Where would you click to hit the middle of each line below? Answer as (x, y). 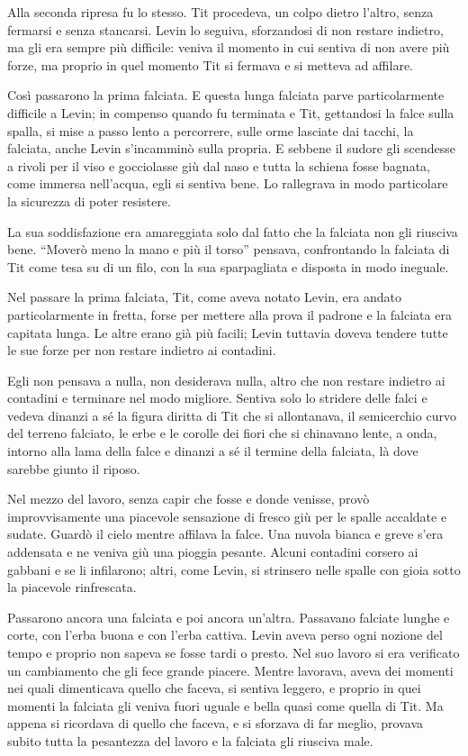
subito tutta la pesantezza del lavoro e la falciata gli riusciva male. (190, 740)
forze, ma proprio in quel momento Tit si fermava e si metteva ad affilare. (211, 64)
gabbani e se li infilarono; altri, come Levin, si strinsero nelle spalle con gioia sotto (234, 569)
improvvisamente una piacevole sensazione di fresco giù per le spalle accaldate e (227, 516)
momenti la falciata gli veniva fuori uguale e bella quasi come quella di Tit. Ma (225, 705)
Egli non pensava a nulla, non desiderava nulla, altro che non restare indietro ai (226, 380)
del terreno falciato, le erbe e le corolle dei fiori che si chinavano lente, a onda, (222, 433)
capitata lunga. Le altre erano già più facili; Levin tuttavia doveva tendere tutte (228, 332)
